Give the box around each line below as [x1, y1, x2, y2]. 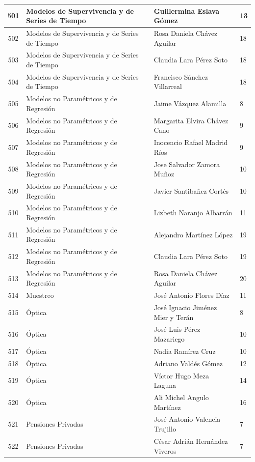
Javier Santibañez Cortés [153, 185, 229, 196]
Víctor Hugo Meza [153, 370, 209, 380]
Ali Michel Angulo [153, 392, 209, 403]
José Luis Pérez [153, 324, 201, 334]
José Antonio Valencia [153, 414, 221, 424]
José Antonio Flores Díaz [153, 290, 229, 300]
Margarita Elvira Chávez [153, 115, 229, 125]
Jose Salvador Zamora [153, 159, 220, 169]
